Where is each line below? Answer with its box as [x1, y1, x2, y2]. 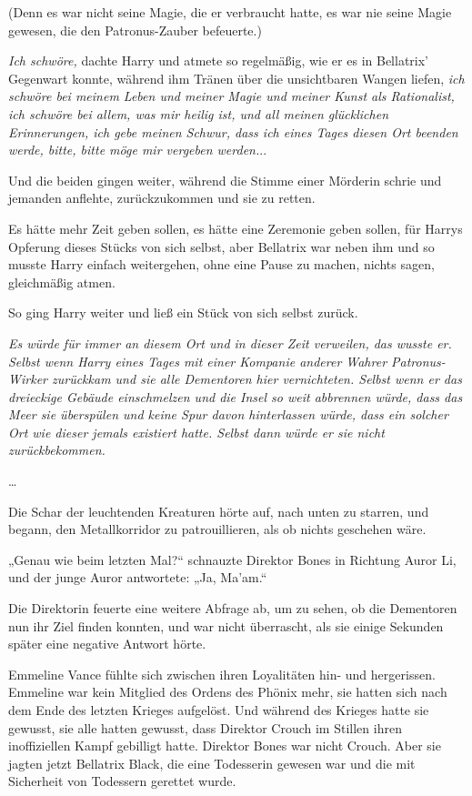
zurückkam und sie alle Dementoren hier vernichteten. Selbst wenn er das [51, 369, 462, 388]
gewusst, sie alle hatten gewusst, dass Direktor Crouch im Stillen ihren [8, 718, 402, 737]
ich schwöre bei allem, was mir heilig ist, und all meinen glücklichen [8, 104, 389, 123]
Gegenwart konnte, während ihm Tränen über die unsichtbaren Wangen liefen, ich [8, 68, 465, 87]
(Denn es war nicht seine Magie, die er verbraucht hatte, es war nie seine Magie [8, 3, 452, 21]
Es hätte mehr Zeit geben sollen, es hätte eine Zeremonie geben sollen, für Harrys [8, 218, 463, 237]
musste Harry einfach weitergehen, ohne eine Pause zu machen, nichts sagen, [8, 255, 435, 274]
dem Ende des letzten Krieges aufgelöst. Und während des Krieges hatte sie [8, 700, 429, 719]
